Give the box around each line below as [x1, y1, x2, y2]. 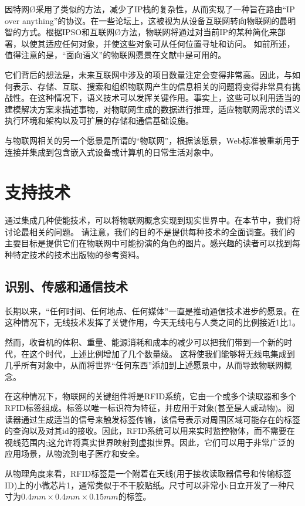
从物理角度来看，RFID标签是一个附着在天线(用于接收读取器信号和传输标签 [5, 467, 292, 479]
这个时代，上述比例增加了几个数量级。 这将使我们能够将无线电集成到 [29, 347, 295, 359]
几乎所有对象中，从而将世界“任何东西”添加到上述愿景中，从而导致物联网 [5, 359, 284, 371]
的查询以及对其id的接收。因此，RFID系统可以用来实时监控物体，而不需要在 [5, 425, 295, 437]
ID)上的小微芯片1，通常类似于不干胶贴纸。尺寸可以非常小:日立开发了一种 [5, 478, 287, 491]
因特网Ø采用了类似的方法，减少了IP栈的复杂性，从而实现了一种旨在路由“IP [5, 3, 295, 15]
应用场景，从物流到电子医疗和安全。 [5, 447, 144, 460]
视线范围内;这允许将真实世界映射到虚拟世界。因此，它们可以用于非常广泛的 [5, 436, 294, 448]
